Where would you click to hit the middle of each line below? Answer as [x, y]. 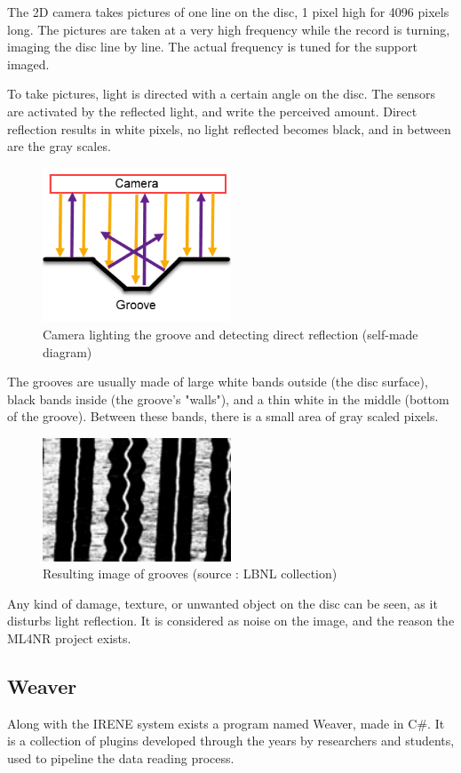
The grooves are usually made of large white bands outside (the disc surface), [218, 382]
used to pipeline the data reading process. [121, 758]
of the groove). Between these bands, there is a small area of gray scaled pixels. [223, 416]
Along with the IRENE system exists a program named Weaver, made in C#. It [226, 723]
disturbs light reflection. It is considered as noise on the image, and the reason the [231, 621]
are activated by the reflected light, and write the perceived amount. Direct [212, 111]
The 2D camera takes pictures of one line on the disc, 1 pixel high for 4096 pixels [228, 12]
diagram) [68, 351]
